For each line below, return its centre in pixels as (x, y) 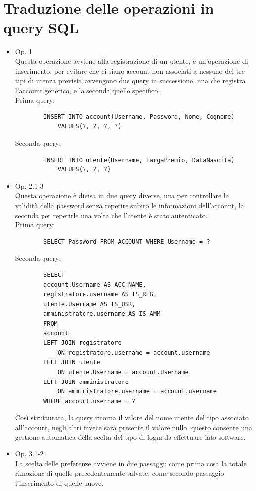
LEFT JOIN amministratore (86, 382)
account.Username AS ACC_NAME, (95, 285)
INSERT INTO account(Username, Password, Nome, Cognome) (139, 117)
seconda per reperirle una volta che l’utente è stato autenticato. (111, 215)
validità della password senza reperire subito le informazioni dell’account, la (129, 205)
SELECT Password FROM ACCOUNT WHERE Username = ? (127, 242)
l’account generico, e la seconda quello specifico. (87, 90)
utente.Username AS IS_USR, (90, 304)
